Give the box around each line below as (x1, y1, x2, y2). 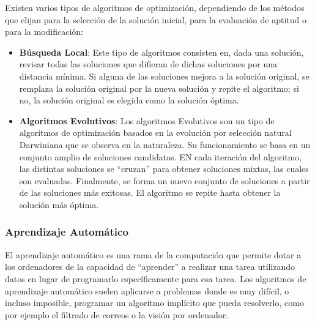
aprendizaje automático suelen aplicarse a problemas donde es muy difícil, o (5, 284, 289, 297)
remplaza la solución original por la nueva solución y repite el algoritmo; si (19, 81, 299, 94)
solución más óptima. (19, 198, 99, 211)
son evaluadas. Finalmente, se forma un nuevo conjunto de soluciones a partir (19, 174, 310, 187)
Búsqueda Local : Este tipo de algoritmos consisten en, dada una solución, (19, 45, 304, 58)
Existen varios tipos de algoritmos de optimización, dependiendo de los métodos (5, 1, 305, 13)
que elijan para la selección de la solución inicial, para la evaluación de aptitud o (5, 13, 306, 26)
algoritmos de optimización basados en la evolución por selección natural (19, 126, 292, 139)
